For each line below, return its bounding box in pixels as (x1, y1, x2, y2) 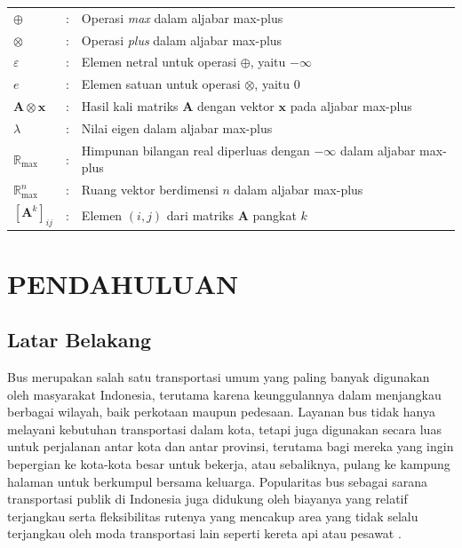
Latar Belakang (7, 326, 152, 353)
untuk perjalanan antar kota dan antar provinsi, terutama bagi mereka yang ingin (7, 437, 454, 456)
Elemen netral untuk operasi (81, 52, 237, 71)
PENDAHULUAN (7, 265, 239, 301)
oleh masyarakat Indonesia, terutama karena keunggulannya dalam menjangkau (7, 385, 442, 403)
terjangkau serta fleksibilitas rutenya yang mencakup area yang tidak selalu (7, 506, 418, 525)
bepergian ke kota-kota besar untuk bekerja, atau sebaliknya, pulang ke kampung (7, 454, 450, 473)
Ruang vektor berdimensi (81, 180, 219, 199)
